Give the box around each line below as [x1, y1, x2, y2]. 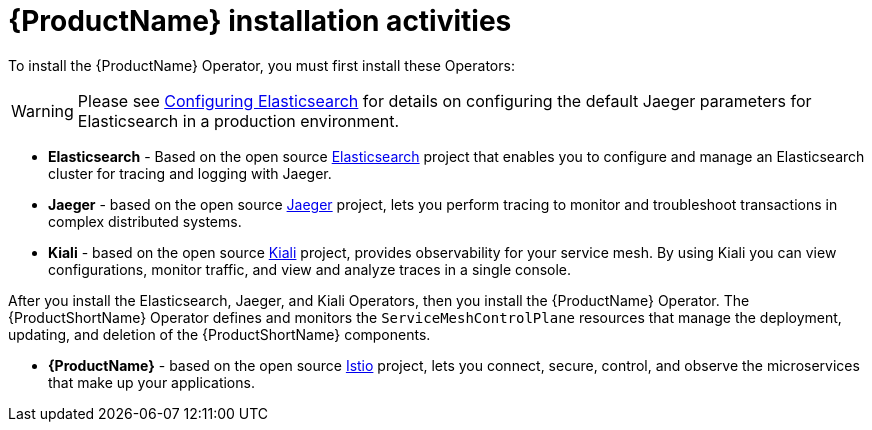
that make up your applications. [48, 373, 255, 391]
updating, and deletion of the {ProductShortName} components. [8, 325, 431, 343]
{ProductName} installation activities [8, 4, 512, 38]
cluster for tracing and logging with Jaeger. [48, 164, 332, 182]
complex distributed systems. [48, 212, 242, 230]
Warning [11, 100, 74, 121]
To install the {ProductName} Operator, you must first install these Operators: [8, 56, 515, 74]
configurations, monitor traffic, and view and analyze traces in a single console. [48, 260, 572, 278]
